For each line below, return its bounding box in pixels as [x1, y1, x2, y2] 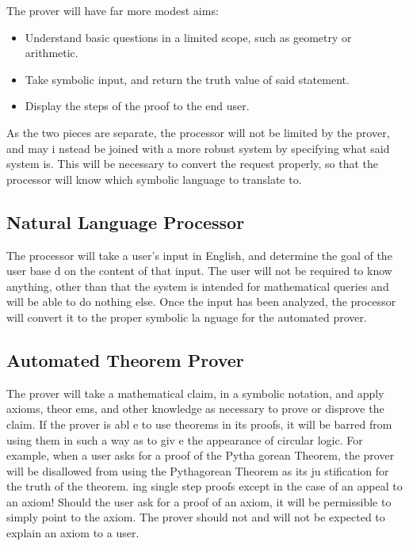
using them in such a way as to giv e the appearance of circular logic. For [6, 431, 363, 448]
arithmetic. [25, 44, 78, 61]
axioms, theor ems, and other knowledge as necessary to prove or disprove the [6, 400, 384, 417]
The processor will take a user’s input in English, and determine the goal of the [6, 246, 392, 263]
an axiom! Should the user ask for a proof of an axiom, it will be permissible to [6, 493, 392, 510]
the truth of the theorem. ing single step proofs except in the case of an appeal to [6, 478, 403, 494]
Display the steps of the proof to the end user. [25, 97, 250, 114]
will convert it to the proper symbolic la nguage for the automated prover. [6, 308, 367, 325]
